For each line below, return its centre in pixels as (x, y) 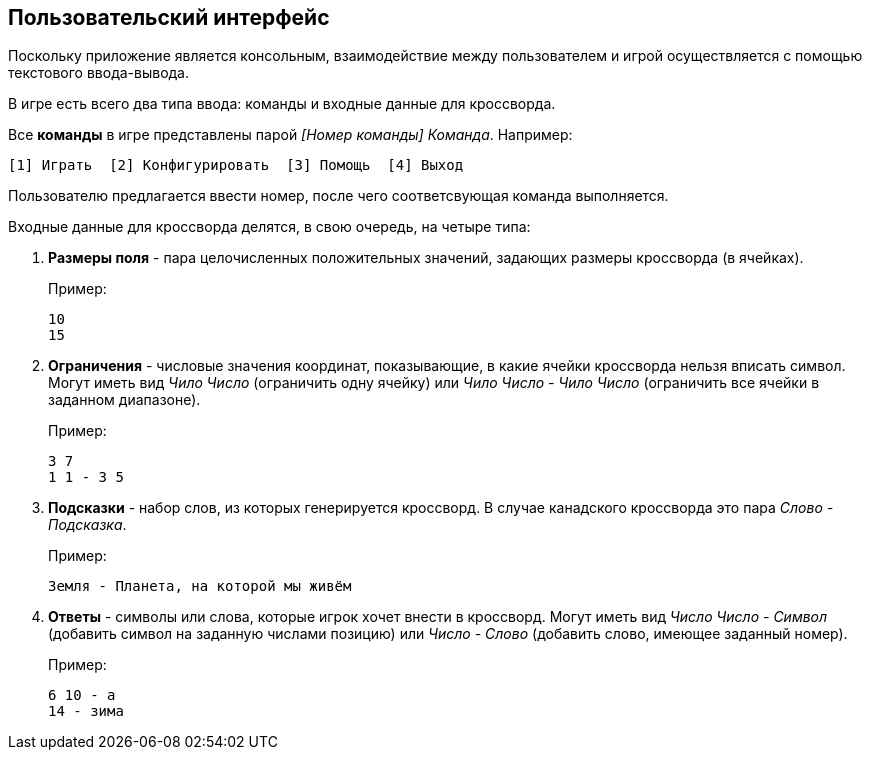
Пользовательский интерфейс (169, 17)
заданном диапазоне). (124, 400)
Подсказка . (87, 525)
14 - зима (86, 711)
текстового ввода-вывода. (99, 73)
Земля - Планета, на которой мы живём (200, 586)
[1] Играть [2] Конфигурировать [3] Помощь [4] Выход (236, 165)
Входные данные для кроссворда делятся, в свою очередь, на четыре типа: (269, 227)
